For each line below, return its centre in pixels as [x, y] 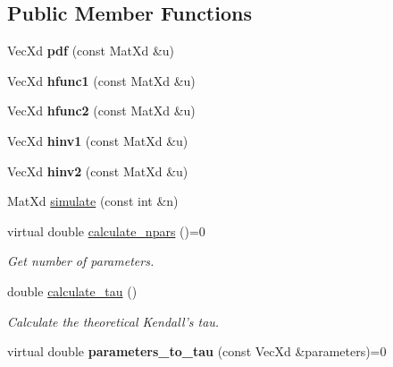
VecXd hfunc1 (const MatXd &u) [101, 80]
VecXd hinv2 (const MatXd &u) [98, 171]
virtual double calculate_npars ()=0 [106, 230]
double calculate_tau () [72, 290]
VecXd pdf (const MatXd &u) [91, 51]
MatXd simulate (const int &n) [93, 201]
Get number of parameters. [81, 261]
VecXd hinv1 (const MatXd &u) [98, 140]
